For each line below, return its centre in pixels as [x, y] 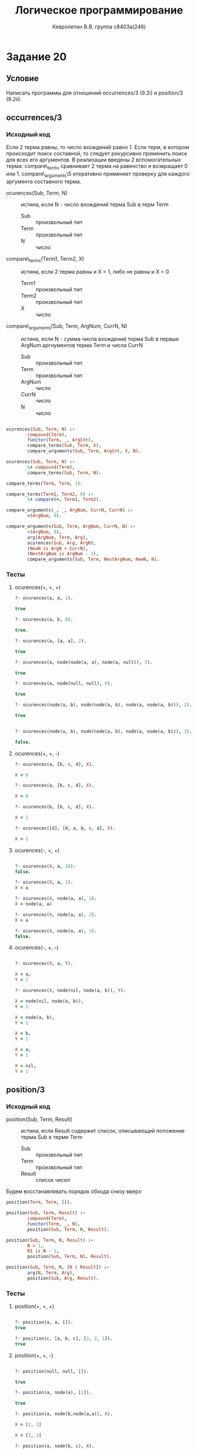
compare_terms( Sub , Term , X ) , [64, 446]
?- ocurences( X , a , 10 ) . [45, 866]
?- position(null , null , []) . [52, 1371]
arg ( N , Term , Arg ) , [51, 1273]
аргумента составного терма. [44, 181]
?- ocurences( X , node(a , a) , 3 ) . [56, 931]
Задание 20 [36, 56]
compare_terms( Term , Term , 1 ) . [45, 483]
